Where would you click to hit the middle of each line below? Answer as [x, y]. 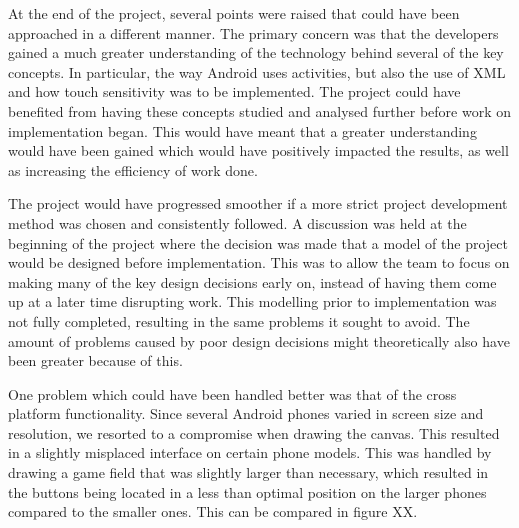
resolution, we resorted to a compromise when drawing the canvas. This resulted [254, 432]
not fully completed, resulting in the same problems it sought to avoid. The [239, 320]
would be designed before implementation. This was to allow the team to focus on [259, 262]
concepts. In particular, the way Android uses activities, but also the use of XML [257, 71]
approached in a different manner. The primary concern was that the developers [253, 32]
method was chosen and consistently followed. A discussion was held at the [237, 222]
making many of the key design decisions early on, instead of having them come [252, 281]
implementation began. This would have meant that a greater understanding [242, 130]
